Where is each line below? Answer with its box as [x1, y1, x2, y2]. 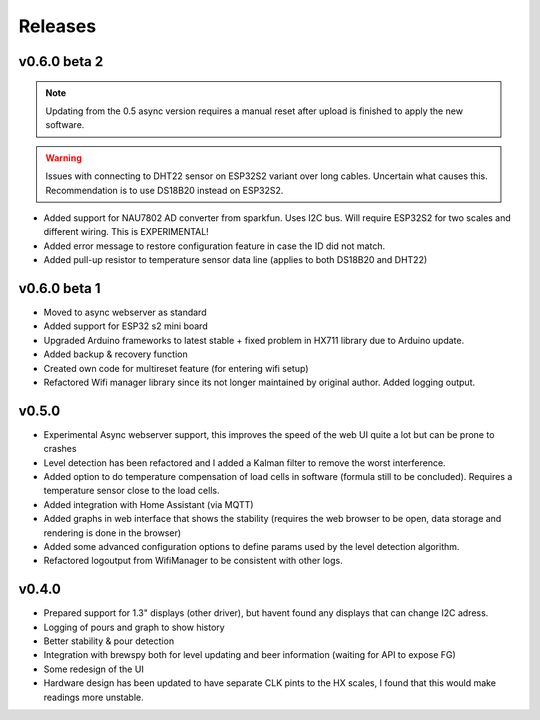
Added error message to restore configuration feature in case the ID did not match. [43, 240, 385, 252]
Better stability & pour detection [43, 635, 175, 647]
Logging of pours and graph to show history [43, 621, 225, 633]
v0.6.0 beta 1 [18, 280, 101, 297]
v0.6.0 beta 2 [18, 53, 104, 70]
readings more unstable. [43, 691, 144, 703]
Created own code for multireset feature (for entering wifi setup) [43, 362, 309, 374]
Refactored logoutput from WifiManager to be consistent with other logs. [43, 555, 344, 567]
